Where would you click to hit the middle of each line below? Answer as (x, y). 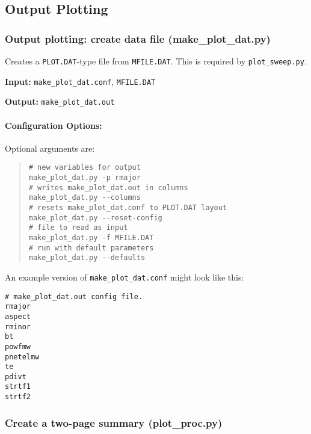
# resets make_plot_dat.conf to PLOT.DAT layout (128, 207)
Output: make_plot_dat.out (60, 101)
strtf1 (18, 387)
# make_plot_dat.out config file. (74, 296)
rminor (18, 327)
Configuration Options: (54, 125)
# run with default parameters (91, 248)
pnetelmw (22, 357)
